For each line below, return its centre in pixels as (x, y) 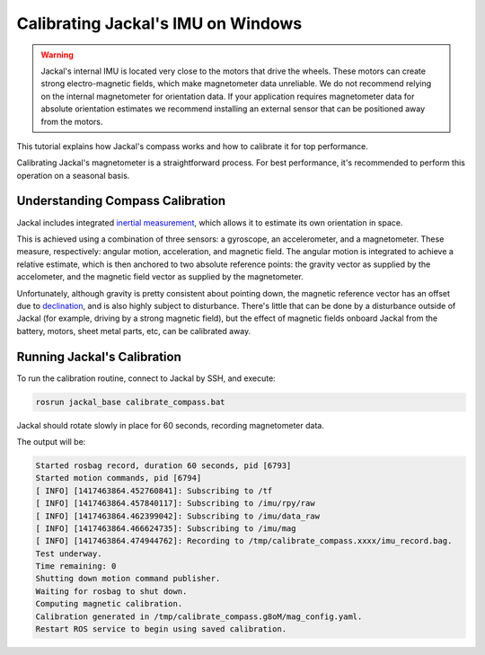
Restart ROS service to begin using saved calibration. (161, 629)
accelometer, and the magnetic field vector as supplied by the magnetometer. (160, 277)
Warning (57, 55)
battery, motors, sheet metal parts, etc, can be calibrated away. (134, 331)
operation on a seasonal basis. (73, 175)
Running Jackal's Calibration (99, 356)
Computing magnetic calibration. (109, 604)
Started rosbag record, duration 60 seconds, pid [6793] (163, 465)
